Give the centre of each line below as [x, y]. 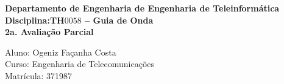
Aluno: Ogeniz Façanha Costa [61, 52]
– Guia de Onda [119, 20]
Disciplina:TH [35, 20]
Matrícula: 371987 [39, 75]
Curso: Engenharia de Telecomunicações [80, 64]
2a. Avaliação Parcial [49, 32]
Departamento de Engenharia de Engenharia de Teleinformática [142, 8]
